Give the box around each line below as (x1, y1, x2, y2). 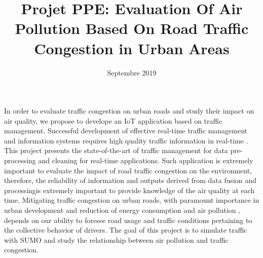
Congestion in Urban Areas (34, 38, 230, 58)
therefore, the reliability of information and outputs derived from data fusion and (4, 175, 256, 186)
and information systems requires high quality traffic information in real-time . (4, 135, 248, 145)
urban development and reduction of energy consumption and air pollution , (4, 205, 241, 215)
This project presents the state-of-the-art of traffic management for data (4, 145, 228, 156)
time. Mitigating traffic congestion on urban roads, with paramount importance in (4, 195, 259, 205)
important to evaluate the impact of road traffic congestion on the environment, (4, 165, 252, 175)
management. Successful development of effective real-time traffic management (4, 125, 248, 136)
